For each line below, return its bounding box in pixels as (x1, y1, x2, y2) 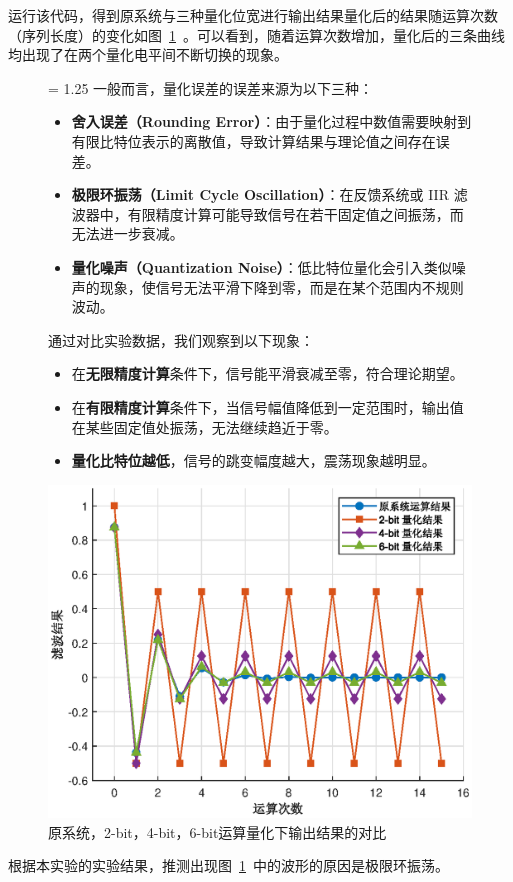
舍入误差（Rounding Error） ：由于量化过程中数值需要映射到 (71, 111, 472, 132)
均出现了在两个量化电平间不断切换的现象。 (8, 44, 288, 65)
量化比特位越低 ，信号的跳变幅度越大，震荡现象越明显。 (71, 450, 436, 471)
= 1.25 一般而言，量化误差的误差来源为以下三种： (48, 77, 374, 98)
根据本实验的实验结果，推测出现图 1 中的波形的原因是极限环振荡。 (8, 855, 449, 876)
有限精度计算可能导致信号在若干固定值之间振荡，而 (127, 203, 464, 224)
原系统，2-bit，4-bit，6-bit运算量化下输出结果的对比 (48, 821, 387, 842)
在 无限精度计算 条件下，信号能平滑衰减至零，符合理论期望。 (71, 363, 464, 384)
